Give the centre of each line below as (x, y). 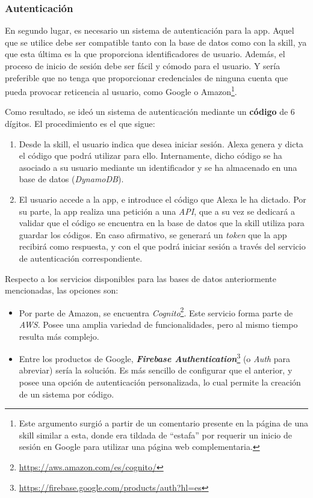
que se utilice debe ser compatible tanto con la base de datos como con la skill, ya (156, 42)
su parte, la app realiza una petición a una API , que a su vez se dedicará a (157, 211)
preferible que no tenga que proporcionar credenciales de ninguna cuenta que (147, 77)
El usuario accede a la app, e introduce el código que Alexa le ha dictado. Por (163, 199)
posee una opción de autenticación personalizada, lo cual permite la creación (160, 382)
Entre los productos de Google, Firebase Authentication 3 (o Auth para (154, 358)
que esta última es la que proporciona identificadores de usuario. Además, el (145, 54)
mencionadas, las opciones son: (62, 290)
